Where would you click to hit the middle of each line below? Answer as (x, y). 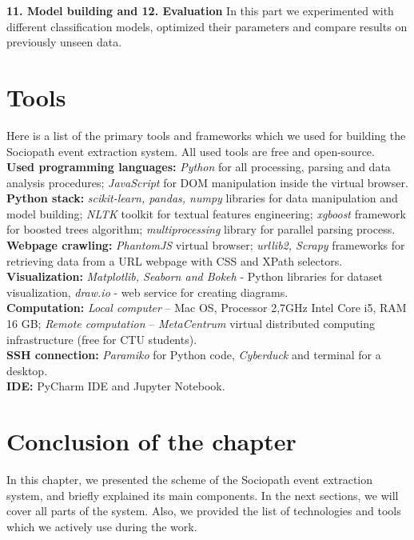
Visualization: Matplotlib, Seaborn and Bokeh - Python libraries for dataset (195, 276)
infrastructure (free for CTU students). (102, 339)
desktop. (27, 370)
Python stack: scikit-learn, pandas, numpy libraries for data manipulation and (202, 198)
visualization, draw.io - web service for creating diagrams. (147, 292)
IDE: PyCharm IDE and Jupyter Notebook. (116, 386)
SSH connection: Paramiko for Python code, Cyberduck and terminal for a (194, 355)
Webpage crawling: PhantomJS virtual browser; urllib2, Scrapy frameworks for (206, 245)
